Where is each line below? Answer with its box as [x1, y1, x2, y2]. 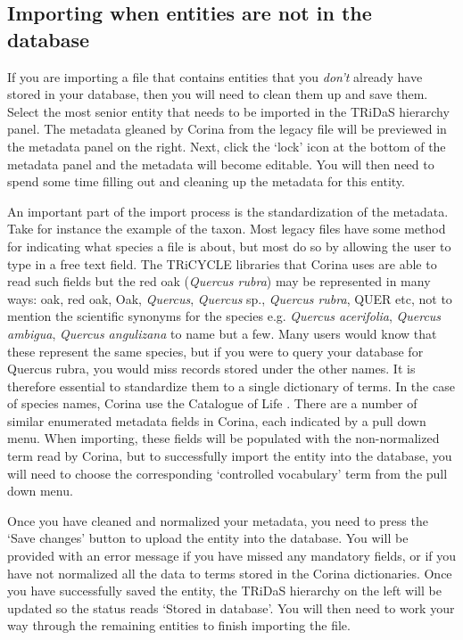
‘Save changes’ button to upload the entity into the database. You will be [7, 529, 409, 547]
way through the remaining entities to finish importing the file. [7, 616, 351, 635]
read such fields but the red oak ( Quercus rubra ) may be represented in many [7, 272, 431, 291]
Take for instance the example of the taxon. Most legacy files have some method [7, 219, 446, 238]
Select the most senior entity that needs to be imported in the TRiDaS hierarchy [7, 102, 450, 120]
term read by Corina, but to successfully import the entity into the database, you [7, 447, 452, 465]
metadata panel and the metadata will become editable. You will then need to [7, 154, 434, 173]
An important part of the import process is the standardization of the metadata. [7, 201, 449, 220]
